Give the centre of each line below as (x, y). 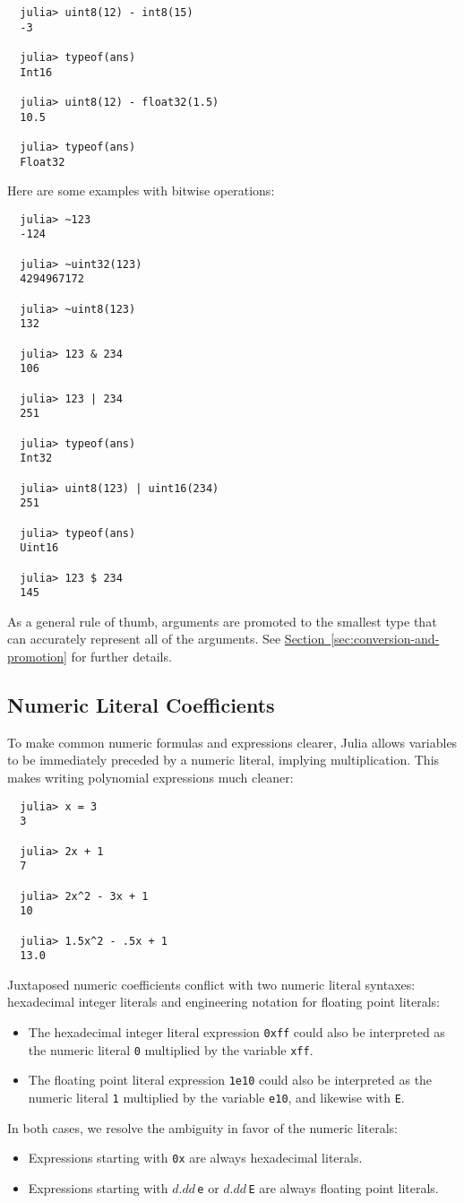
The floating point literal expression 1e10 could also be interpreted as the (230, 1080)
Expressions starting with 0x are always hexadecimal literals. (195, 1158)
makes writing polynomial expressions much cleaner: (150, 778)
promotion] (37, 657)
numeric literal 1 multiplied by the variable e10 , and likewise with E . (216, 1098)
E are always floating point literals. (344, 1187)
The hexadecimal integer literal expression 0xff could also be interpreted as (236, 1032)
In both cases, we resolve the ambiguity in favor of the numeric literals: (202, 1127)
